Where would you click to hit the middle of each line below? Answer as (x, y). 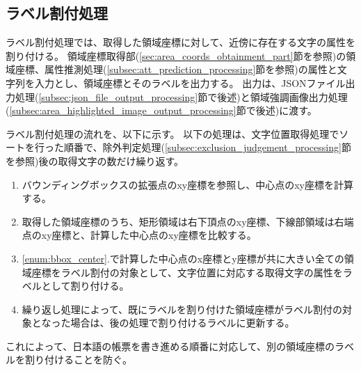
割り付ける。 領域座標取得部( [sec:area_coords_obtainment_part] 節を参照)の (176, 55)
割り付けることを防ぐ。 (78, 360)
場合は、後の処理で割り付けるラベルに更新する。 (183, 323)
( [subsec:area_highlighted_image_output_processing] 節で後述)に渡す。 (161, 110)
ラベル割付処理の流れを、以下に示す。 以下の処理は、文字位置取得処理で (173, 133)
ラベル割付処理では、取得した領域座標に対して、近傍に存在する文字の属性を (180, 42)
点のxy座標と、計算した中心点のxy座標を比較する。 (139, 235)
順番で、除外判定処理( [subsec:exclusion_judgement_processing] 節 (207, 147)
